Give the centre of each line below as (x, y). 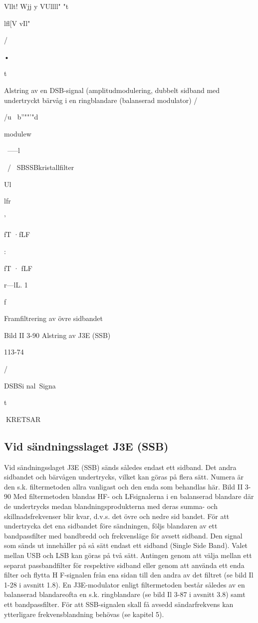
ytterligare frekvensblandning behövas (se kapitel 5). (84, 614)
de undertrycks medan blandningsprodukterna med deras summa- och (111, 506)
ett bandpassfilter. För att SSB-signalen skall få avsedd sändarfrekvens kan (119, 604)
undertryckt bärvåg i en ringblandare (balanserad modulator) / (101, 100)
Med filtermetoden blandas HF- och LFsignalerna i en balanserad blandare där (133, 496)
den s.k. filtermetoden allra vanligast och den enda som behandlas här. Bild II (124, 486)
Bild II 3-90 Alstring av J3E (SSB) (57, 335)
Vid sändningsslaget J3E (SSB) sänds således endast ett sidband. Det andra (120, 467)
